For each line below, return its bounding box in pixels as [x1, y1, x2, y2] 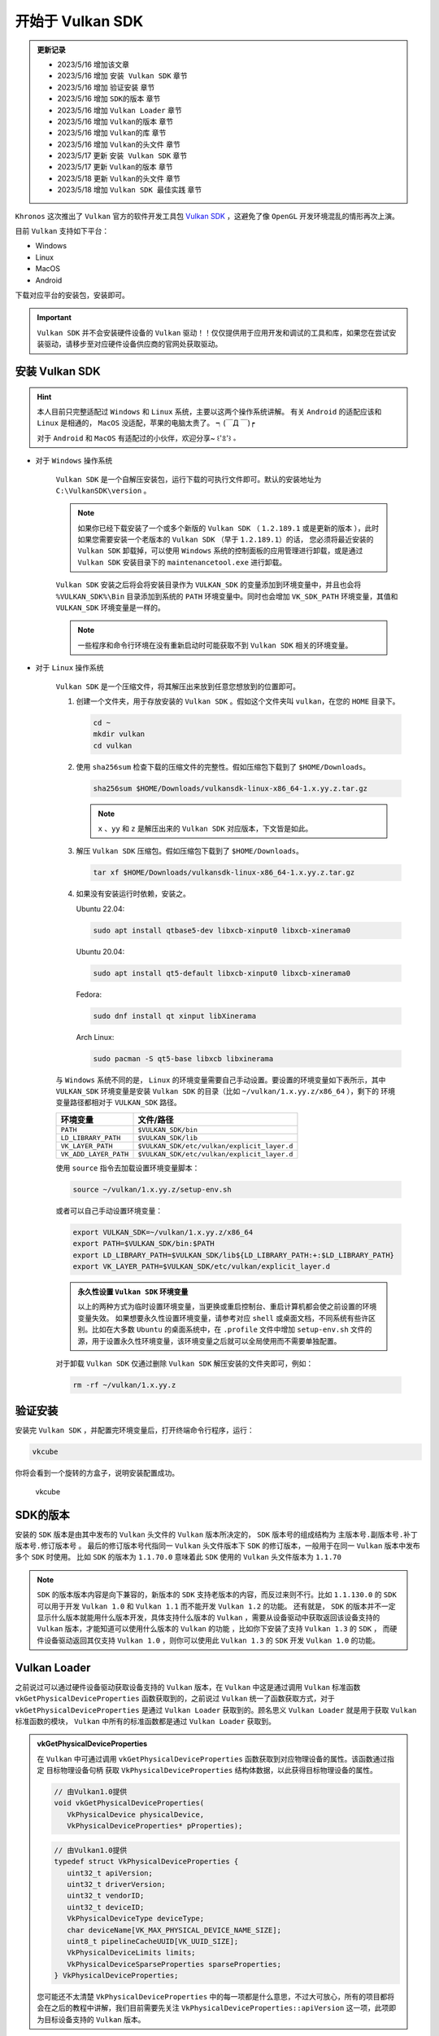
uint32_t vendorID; [66, 1891, 145, 1901]
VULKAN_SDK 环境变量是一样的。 [55, 603, 166, 612]
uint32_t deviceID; [66, 1902, 145, 1911]
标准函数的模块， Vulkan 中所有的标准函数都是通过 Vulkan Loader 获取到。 [15, 1716, 276, 1726]
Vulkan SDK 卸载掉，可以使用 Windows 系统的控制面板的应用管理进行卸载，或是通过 [77, 546, 363, 555]
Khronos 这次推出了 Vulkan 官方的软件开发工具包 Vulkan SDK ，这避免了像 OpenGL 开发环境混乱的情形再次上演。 [15, 211, 400, 221]
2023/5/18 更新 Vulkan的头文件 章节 [57, 173, 180, 183]
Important [37, 313, 72, 323]
